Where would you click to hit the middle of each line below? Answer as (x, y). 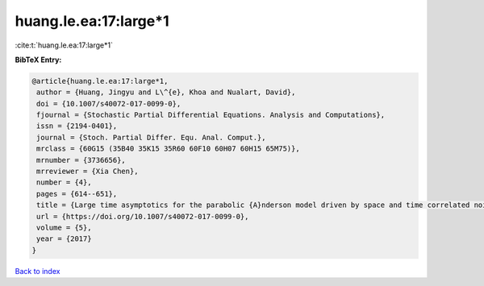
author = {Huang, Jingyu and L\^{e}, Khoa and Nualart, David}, (166, 92)
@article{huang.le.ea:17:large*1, (100, 81)
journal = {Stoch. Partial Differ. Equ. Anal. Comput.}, (151, 137)
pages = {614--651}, (77, 194)
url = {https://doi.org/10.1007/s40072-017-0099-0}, (143, 216)
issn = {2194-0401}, (77, 126)
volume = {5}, (64, 228)
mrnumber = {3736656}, (81, 160)
